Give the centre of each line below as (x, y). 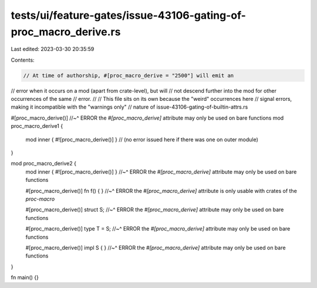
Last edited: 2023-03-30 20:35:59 (53, 49)
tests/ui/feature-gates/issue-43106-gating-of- (129, 15)
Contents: (23, 60)
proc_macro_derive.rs (66, 32)
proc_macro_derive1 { (37, 126)
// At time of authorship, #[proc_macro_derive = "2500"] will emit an (129, 75)
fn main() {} (25, 277)
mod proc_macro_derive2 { (43, 164)
